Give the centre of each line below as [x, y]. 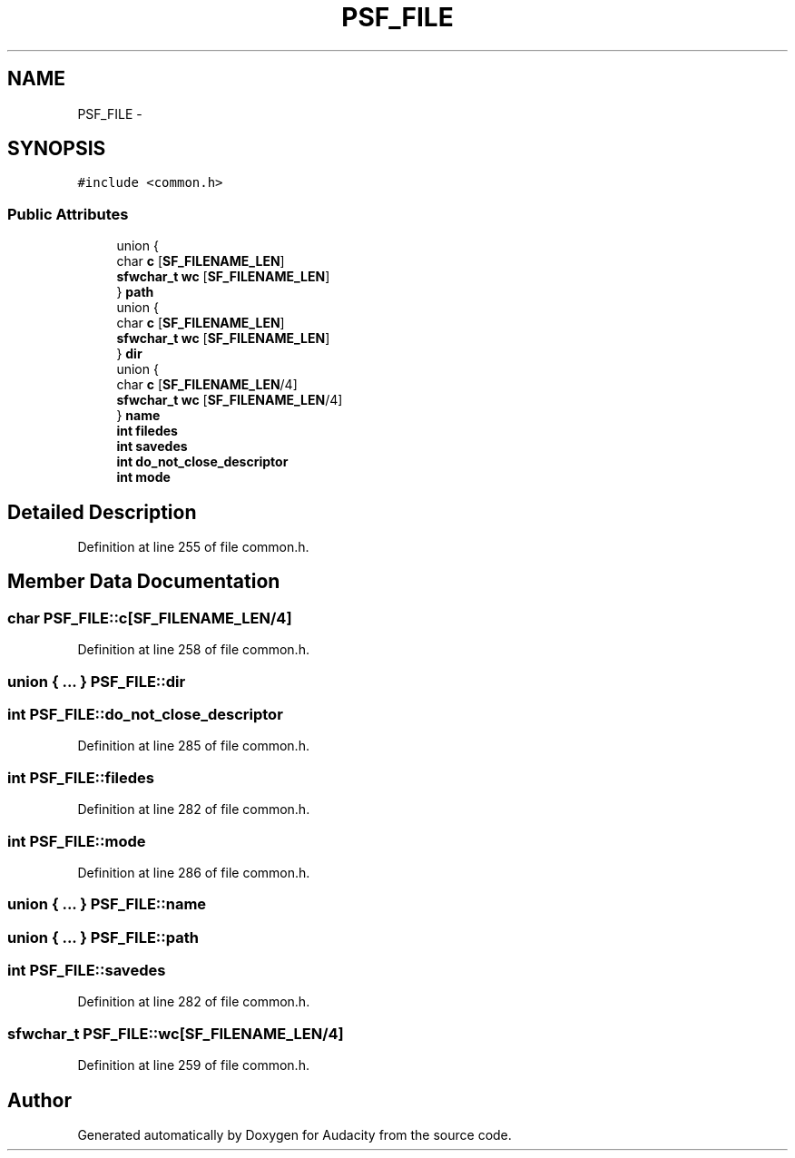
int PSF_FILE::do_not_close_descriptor [145, 714]
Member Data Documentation [144, 582]
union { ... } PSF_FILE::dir [97, 681]
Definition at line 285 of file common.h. [193, 746]
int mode [143, 477]
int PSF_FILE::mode [77, 841]
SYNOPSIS [57, 149]
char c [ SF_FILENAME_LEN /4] [207, 385]
